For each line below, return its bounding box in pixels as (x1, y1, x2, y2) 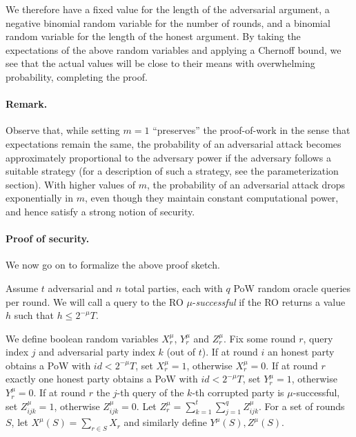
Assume (6, 280, 39, 295)
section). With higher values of (6, 177, 136, 191)
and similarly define (123, 415, 207, 429)
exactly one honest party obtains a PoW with (6, 371, 198, 386)
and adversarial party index (39, 344, 155, 359)
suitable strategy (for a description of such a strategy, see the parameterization (6, 164, 339, 178)
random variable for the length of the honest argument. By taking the (6, 29, 301, 43)
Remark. (6, 97, 48, 111)
